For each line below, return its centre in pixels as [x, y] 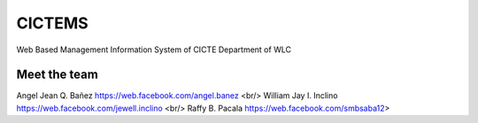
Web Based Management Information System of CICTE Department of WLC [154, 50]
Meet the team [58, 75]
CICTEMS [52, 23]
